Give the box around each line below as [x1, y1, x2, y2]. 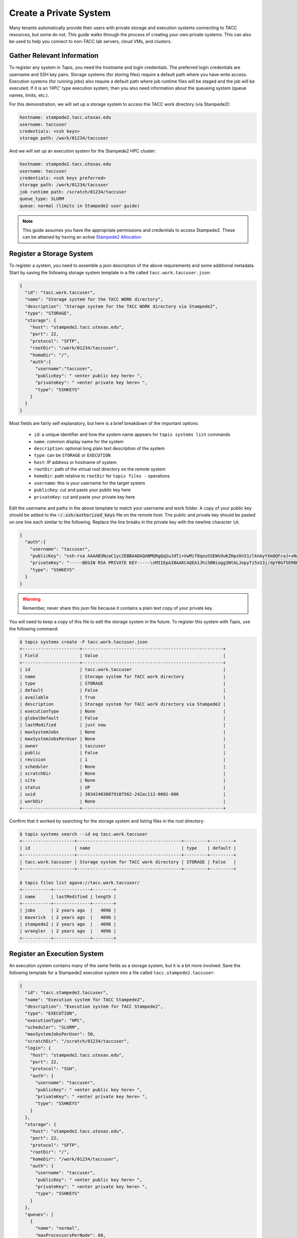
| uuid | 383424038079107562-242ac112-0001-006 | [19, 791, 226, 797]
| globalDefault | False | [19, 715, 226, 721]
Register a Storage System [9, 250, 94, 258]
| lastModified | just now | [19, 722, 226, 728]
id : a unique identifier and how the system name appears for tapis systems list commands [34, 431, 231, 438]
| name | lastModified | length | [19, 894, 116, 899]
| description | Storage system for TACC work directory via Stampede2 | [19, 701, 226, 707]
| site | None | [19, 777, 226, 783]
